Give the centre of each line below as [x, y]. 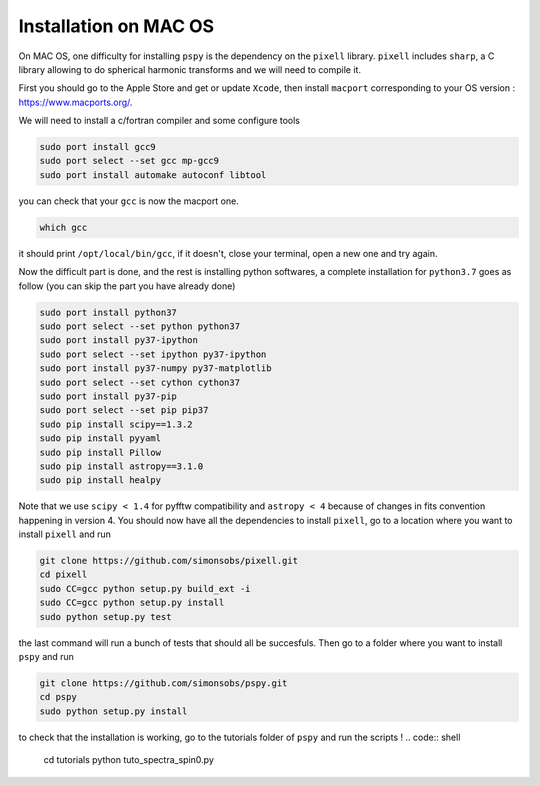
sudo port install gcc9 [98, 147]
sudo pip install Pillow [100, 452]
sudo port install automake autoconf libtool [153, 174]
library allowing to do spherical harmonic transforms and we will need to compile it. [190, 69]
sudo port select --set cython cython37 [139, 382]
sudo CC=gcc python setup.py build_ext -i [145, 588]
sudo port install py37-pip [108, 396]
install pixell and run [65, 534]
